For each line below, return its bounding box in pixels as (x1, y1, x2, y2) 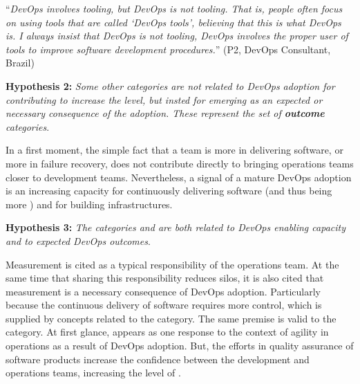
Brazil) (6, 55, 35, 70)
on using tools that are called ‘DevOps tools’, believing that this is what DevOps (6, 15, 341, 29)
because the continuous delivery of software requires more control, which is (6, 298, 322, 312)
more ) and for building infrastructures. (6, 196, 173, 211)
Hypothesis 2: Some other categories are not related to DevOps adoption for (6, 78, 335, 93)
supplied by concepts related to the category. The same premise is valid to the (6, 311, 337, 325)
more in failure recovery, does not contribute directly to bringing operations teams (6, 156, 354, 170)
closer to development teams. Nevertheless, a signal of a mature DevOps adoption (6, 170, 352, 184)
